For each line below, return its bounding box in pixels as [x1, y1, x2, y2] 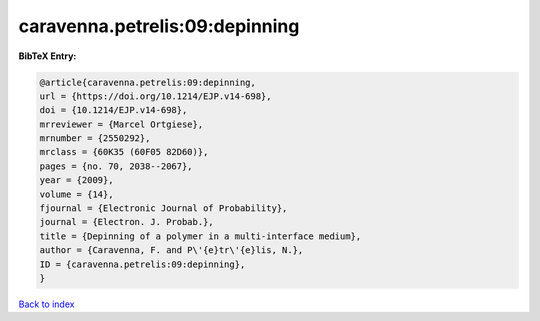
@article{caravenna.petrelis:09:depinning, [39, 76, 257, 88]
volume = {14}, [39, 188, 114, 200]
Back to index [18, 298, 75, 310]
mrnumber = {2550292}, [39, 133, 151, 144]
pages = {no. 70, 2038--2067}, [39, 160, 194, 172]
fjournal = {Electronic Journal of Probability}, [39, 203, 288, 214]
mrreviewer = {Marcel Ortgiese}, [39, 118, 204, 130]
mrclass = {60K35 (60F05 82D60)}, [39, 146, 209, 158]
